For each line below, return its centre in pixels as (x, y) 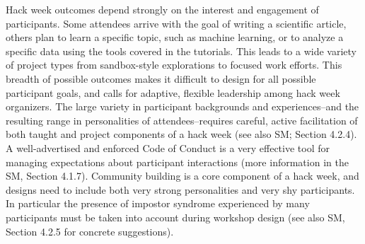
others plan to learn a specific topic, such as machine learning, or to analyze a (175, 37)
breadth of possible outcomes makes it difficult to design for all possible (161, 78)
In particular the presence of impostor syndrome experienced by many (158, 203)
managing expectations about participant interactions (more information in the (177, 162)
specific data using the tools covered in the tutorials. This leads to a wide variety (181, 51)
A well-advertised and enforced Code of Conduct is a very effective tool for (168, 147)
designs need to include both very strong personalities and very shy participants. (180, 189)
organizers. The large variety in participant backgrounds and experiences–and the (182, 106)
